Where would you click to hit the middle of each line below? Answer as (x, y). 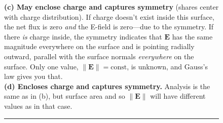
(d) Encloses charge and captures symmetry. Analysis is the (107, 86)
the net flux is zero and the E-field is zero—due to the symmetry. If (109, 27)
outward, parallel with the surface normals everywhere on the (99, 56)
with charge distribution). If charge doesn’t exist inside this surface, (109, 16)
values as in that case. (38, 106)
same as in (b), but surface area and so (65, 96)
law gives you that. (33, 76)
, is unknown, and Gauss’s (168, 66)
